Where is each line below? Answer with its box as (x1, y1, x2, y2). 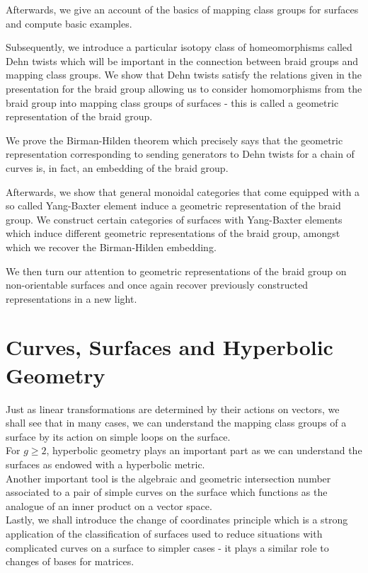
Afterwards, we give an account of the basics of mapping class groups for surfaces (6, 2, 359, 16)
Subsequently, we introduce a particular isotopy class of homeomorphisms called (6, 40, 352, 54)
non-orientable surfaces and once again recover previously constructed (6, 277, 309, 292)
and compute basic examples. (6, 16, 132, 30)
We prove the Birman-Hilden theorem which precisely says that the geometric (6, 132, 343, 147)
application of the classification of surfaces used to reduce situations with (6, 526, 323, 540)
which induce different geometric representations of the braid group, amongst (6, 226, 340, 241)
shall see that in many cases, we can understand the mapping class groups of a (6, 415, 347, 430)
